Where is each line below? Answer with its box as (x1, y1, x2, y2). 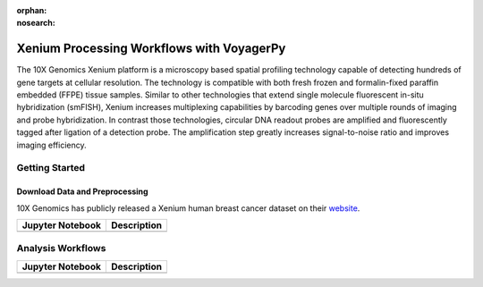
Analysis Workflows (16, 242, 106, 255)
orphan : (16, 5, 47, 15)
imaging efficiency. (16, 139, 87, 150)
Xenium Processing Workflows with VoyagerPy (16, 41, 286, 56)
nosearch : (16, 18, 55, 29)
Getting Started (16, 162, 85, 174)
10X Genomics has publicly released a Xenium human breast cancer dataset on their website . (16, 202, 360, 214)
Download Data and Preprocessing (16, 186, 148, 197)
